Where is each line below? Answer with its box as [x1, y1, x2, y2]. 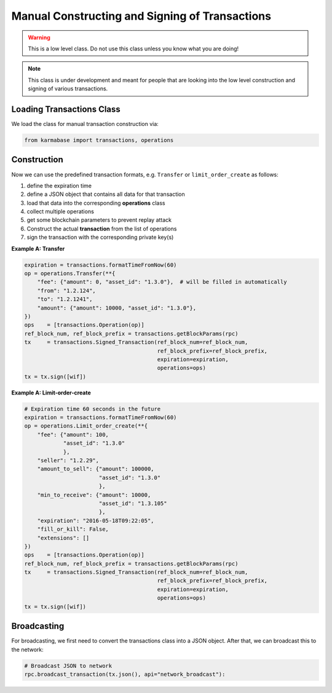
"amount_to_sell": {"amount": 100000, [37, 466, 154, 472]
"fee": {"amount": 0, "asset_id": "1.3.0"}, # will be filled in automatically [37, 278, 287, 286]
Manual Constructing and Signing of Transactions [11, 9, 272, 23]
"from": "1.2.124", [37, 287, 97, 294]
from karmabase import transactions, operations [24, 137, 174, 144]
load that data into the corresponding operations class [26, 199, 165, 206]
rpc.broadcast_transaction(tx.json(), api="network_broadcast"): [24, 670, 226, 678]
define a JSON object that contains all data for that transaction [26, 190, 186, 198]
